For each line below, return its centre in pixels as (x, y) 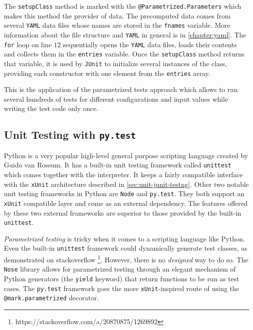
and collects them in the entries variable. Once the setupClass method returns (124, 54)
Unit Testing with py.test (70, 135)
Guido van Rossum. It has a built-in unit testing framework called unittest (118, 165)
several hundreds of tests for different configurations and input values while (116, 99)
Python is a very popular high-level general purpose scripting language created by (126, 155)
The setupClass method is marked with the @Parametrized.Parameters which (123, 6)
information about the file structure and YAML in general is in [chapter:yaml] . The (125, 34)
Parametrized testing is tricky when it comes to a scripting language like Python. (125, 238)
